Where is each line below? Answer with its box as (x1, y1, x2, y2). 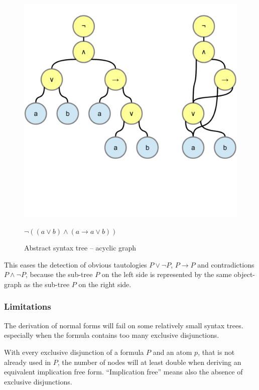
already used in (4, 356, 51, 367)
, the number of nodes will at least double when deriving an (57, 356, 241, 367)
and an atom (153, 346, 192, 357)
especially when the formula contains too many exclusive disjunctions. (4, 330, 219, 340)
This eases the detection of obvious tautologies (4, 259, 147, 270)
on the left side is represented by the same (101, 269, 232, 280)
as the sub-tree (24, 279, 70, 289)
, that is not (198, 346, 235, 357)
